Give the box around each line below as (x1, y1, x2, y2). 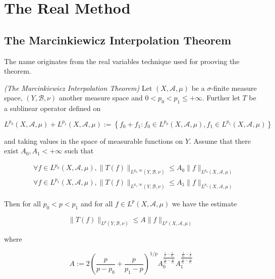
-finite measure (211, 82, 257, 93)
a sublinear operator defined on (4, 103, 101, 114)
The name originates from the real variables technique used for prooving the (4, 55, 240, 66)
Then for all (4, 198, 41, 208)
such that (64, 145, 94, 156)
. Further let (202, 92, 240, 103)
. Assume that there (189, 135, 251, 146)
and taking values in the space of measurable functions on (4, 135, 183, 146)
